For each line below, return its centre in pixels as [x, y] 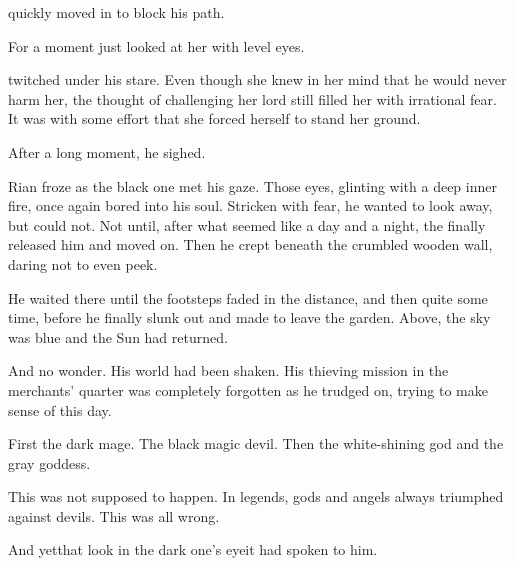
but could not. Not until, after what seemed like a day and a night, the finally [247, 224]
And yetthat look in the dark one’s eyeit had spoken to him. [193, 549]
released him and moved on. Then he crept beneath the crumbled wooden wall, [250, 244]
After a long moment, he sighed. [107, 151]
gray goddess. [49, 462]
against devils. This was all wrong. [114, 515]
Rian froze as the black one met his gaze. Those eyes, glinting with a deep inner [252, 185]
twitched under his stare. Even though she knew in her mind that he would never [257, 79]
